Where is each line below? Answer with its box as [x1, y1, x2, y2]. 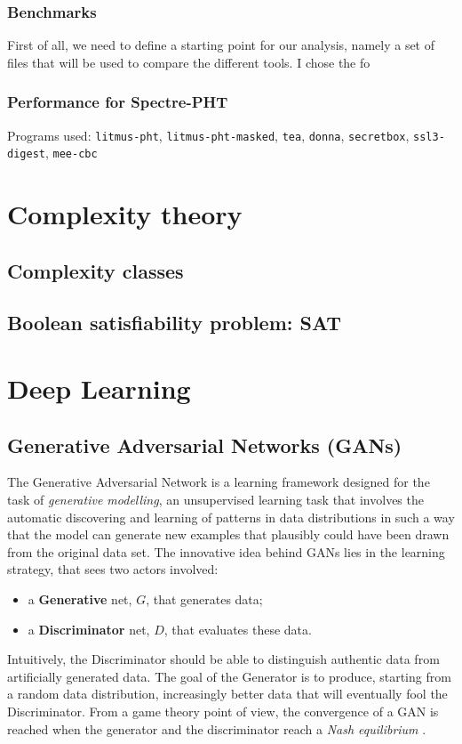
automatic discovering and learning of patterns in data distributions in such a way [7, 507, 455, 526]
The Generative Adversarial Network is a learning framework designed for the [7, 473, 430, 491]
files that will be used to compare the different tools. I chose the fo [7, 53, 370, 71]
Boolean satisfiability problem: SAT [7, 309, 341, 336]
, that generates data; [146, 590, 263, 609]
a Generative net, [28, 590, 132, 609]
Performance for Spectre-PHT [7, 91, 228, 113]
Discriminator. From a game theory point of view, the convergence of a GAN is [7, 701, 439, 720]
